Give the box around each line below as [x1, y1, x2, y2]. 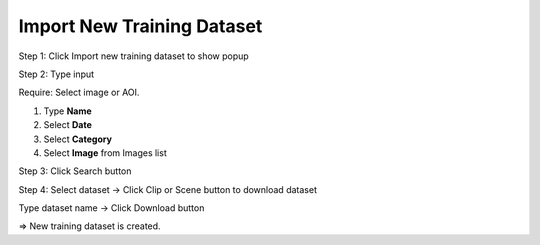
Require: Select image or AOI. [18, 86, 140, 99]
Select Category [43, 133, 112, 145]
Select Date [43, 119, 92, 131]
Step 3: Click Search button [18, 165, 132, 177]
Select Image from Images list [43, 146, 167, 159]
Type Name [43, 105, 92, 117]
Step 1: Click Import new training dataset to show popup [18, 50, 249, 62]
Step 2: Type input [18, 68, 95, 80]
